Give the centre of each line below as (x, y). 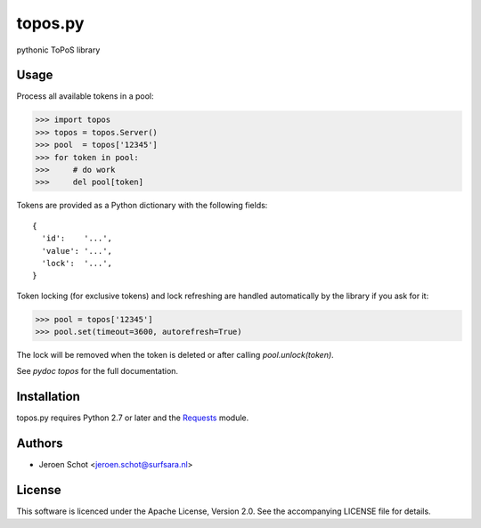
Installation (48, 397)
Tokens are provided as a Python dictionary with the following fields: (142, 206)
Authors (40, 444)
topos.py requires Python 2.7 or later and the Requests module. (133, 418)
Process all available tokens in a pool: (86, 96)
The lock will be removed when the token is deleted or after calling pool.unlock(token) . (175, 355)
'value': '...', (77, 251)
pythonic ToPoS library (58, 50)
